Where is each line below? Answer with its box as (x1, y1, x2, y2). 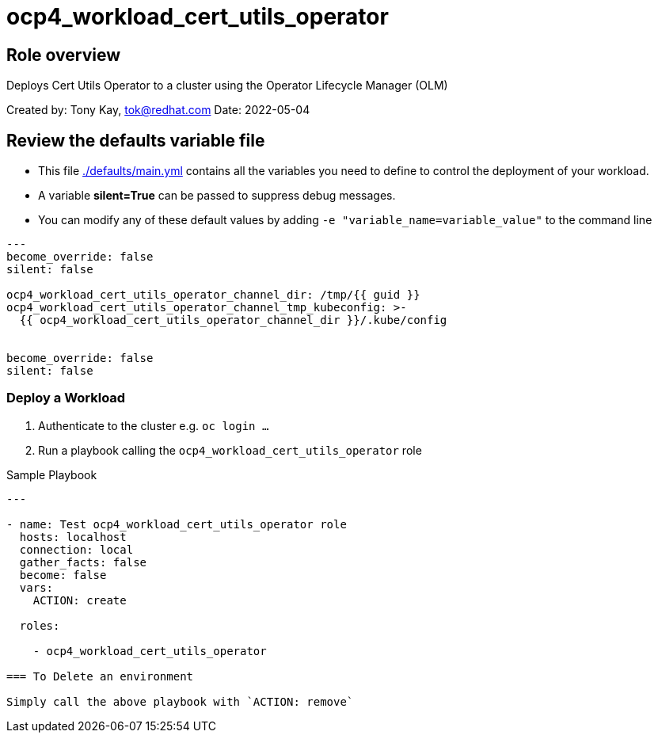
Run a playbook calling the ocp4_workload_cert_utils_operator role (38, 443, 422, 457)
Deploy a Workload (6, 390, 126, 406)
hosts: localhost (19, 530, 127, 543)
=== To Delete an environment (6, 669, 194, 683)
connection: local (19, 543, 134, 556)
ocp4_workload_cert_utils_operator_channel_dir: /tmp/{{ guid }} (6, 288, 420, 302)
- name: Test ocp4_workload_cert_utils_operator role (6, 517, 347, 531)
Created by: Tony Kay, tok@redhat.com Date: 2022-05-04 (6, 103, 310, 117)
